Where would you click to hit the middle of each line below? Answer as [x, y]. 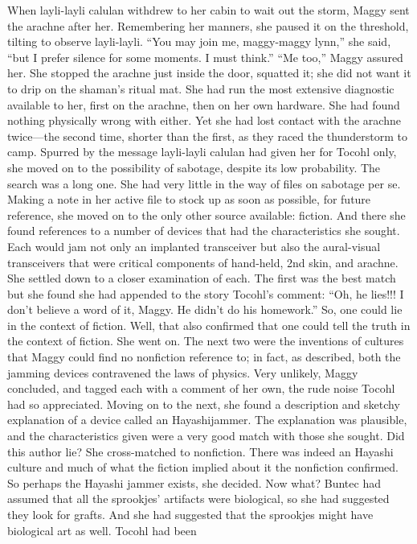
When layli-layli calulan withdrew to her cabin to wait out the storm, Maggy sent [208, 10]
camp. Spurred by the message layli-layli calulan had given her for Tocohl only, [202, 152]
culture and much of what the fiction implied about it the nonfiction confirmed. [203, 467]
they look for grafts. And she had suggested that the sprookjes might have [190, 514]
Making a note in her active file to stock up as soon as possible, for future [189, 199]
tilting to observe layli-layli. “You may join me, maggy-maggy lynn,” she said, [199, 41]
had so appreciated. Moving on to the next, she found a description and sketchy [204, 404]
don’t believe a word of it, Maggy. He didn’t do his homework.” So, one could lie [205, 309]
